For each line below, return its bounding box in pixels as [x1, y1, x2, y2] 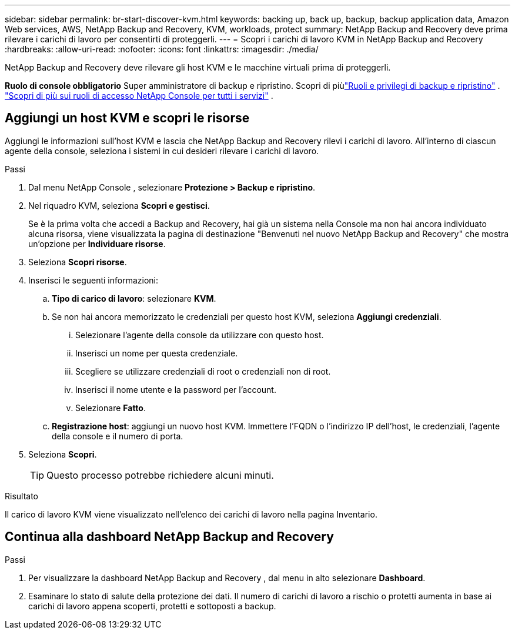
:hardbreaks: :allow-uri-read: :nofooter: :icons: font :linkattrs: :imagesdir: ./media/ [5, 44, 319, 54]
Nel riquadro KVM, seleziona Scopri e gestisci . [28, 200, 210, 211]
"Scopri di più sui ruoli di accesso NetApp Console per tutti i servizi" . [5, 91, 273, 101]
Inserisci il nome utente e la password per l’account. [75, 384, 276, 395]
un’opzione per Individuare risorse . [28, 238, 166, 249]
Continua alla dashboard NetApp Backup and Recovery [5, 529, 334, 545]
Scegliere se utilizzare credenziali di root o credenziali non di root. [75, 366, 331, 376]
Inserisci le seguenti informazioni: [28, 275, 158, 285]
